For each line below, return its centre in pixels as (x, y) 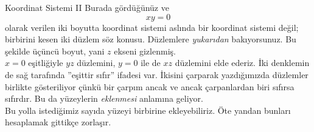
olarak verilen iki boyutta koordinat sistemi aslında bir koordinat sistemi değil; (152, 27)
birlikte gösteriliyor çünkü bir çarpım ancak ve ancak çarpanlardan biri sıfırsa (150, 86)
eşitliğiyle (46, 63)
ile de (151, 63)
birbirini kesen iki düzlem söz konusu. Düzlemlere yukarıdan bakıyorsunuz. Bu (151, 39)
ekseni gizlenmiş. (145, 51)
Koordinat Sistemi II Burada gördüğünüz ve (87, 7)
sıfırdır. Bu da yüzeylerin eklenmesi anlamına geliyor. (104, 98)
